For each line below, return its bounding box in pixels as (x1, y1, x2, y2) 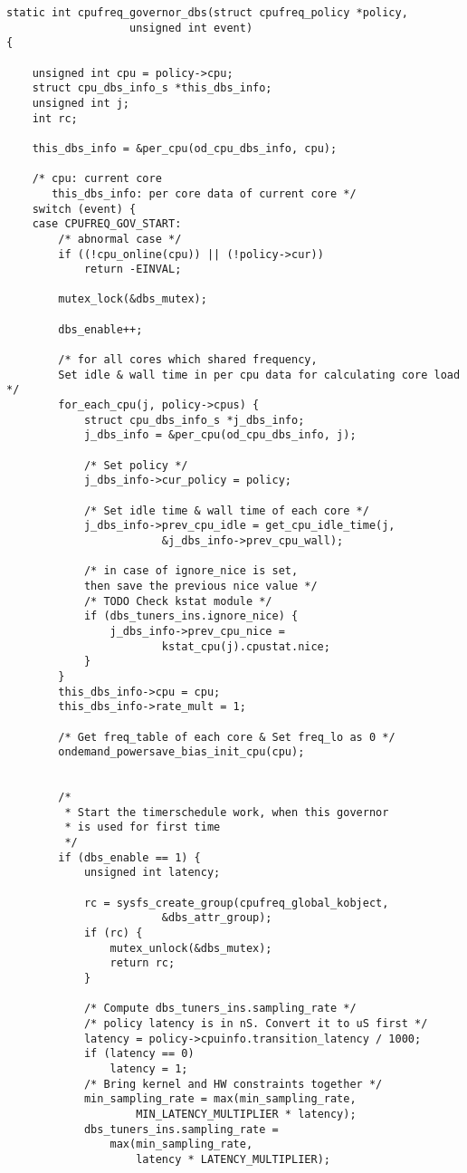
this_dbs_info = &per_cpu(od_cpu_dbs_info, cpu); (32, 141, 338, 155)
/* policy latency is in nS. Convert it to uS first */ (83, 1016, 428, 1030)
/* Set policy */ (83, 458, 188, 472)
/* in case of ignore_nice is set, (83, 564, 299, 578)
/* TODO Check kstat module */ (83, 594, 272, 608)
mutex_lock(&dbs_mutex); (58, 293, 207, 306)
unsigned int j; (32, 96, 130, 110)
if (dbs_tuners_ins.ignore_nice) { (83, 610, 299, 623)
